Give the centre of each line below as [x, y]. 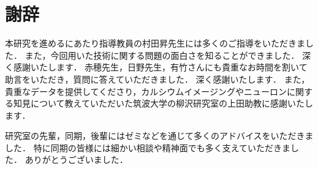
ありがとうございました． [76, 160]
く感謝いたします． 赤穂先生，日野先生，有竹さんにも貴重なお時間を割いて [156, 67]
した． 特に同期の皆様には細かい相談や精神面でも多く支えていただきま [148, 147]
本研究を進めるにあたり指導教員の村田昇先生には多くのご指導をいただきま [155, 43]
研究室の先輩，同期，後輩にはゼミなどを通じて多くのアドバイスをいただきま [159, 136]
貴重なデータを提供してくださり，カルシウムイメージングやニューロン [146, 91]
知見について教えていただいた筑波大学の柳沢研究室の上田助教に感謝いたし [163, 103]
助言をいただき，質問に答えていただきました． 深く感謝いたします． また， [157, 79]
